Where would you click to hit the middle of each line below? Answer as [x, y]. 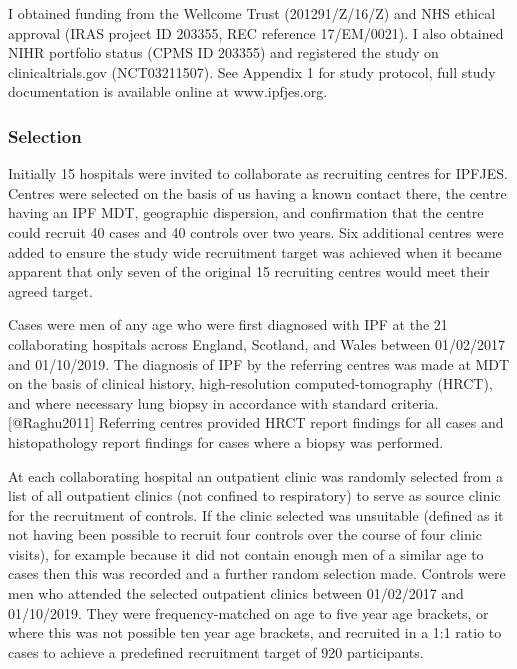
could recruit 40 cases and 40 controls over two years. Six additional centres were [256, 231]
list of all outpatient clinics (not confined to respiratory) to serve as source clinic [254, 495]
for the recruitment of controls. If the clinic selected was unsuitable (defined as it [256, 514]
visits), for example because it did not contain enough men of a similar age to [246, 553]
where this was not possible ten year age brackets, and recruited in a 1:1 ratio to [255, 632]
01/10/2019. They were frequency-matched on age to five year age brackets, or [248, 612]
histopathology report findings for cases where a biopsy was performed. [226, 441]
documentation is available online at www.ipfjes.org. [168, 91]
